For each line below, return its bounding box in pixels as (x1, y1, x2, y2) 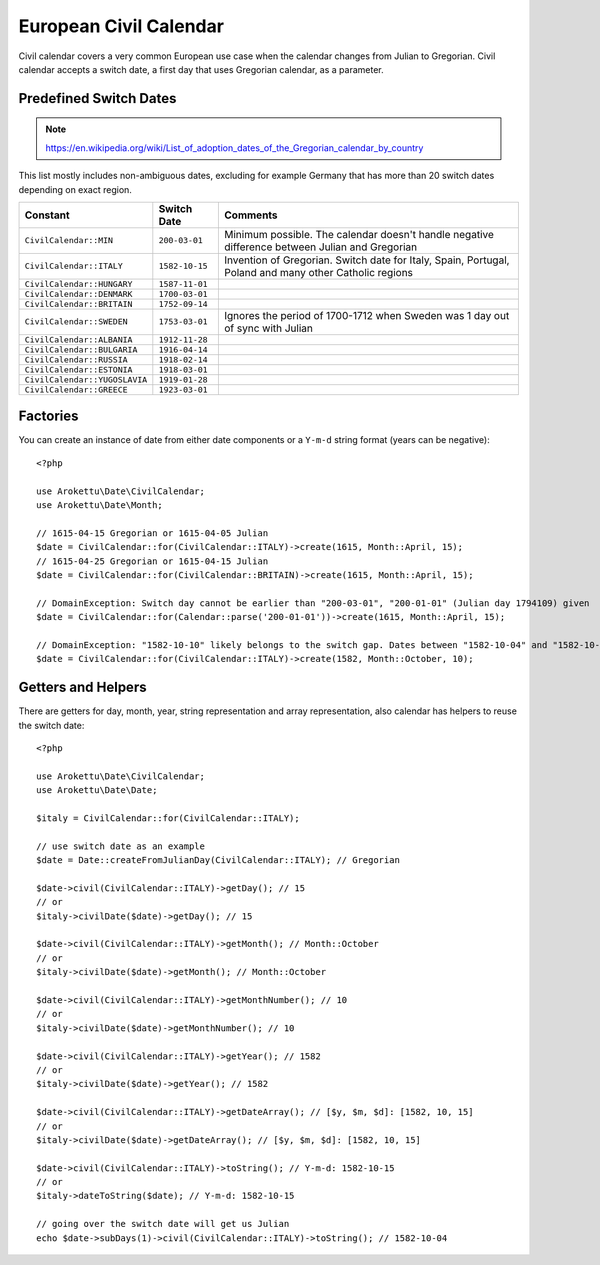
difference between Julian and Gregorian (224, 240, 418, 254)
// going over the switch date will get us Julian (36, 1218, 290, 1230)
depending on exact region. (18, 183, 132, 195)
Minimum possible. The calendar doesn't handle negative (224, 227, 495, 241)
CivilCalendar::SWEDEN (24, 316, 129, 327)
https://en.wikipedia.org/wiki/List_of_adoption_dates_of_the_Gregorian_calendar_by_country (45, 141, 424, 154)
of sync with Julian (224, 321, 314, 335)
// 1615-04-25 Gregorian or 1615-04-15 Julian (36, 555, 269, 567)
